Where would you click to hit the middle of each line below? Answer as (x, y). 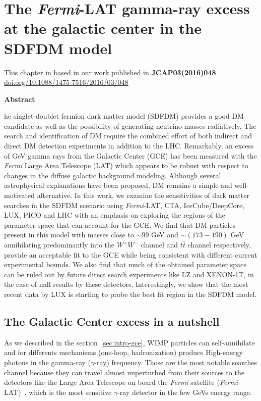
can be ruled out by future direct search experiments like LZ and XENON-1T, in (129, 274)
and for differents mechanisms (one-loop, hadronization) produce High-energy (124, 352)
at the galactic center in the (103, 28)
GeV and (165, 235)
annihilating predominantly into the (59, 244)
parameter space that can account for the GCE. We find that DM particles (120, 224)
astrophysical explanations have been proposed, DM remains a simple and (118, 185)
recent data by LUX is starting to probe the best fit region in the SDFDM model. (130, 294)
